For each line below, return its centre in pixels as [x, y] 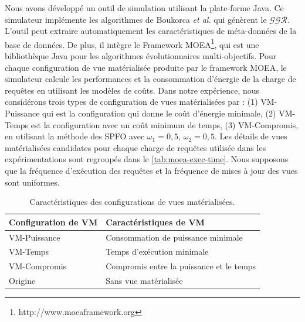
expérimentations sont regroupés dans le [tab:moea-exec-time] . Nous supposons [147, 159]
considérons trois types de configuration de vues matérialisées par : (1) [131, 102]
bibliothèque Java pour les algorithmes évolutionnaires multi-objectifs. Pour [141, 56]
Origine [22, 281]
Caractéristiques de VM [155, 222]
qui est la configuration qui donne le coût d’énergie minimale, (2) [159, 113]
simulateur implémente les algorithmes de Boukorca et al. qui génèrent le [136, 19]
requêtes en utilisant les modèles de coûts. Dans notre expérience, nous [132, 90]
